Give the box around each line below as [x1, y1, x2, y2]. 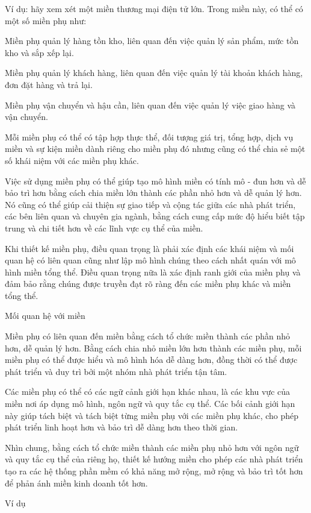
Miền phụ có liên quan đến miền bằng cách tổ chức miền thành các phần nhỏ [5, 330, 291, 342]
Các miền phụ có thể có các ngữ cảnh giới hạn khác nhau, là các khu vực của [5, 385, 291, 398]
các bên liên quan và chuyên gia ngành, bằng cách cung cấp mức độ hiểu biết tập [5, 210, 305, 222]
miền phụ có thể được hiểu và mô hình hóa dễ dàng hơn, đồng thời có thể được [5, 353, 298, 366]
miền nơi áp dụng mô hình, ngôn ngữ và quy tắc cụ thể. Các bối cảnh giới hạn [5, 397, 295, 410]
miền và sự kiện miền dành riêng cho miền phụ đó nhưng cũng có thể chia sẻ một [5, 142, 306, 155]
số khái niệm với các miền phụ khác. [5, 154, 139, 166]
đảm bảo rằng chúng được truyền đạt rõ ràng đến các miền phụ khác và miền [5, 277, 291, 290]
